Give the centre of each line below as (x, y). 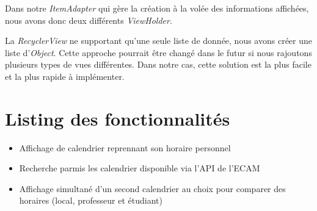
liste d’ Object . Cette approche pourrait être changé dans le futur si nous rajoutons (158, 52)
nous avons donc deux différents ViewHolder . (89, 20)
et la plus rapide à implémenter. (65, 76)
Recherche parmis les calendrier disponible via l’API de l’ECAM (140, 168)
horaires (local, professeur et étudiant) (91, 200)
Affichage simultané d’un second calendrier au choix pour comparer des (152, 188)
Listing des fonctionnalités (118, 118)
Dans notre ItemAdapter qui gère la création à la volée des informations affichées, (157, 8)
